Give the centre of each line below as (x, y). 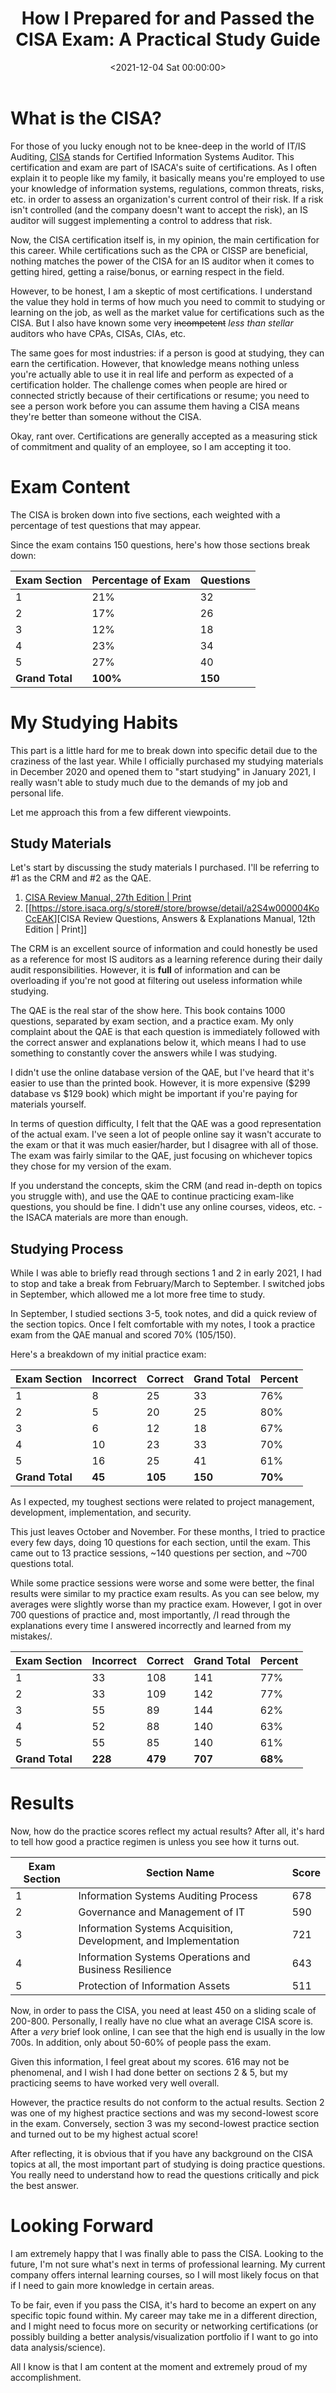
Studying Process (67, 1248)
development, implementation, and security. (101, 1513)
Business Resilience (125, 1970)
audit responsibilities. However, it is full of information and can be (145, 970)
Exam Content (70, 486)
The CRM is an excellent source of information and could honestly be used (164, 949)
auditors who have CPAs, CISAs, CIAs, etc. (98, 333)
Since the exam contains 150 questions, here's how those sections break (160, 544)
